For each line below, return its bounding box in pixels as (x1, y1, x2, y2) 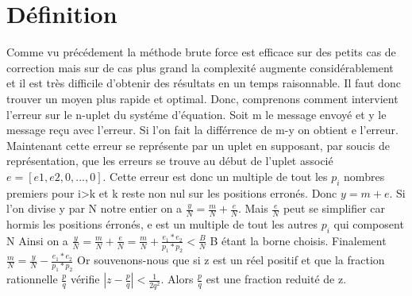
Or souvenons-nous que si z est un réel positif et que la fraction (77, 252, 385, 268)
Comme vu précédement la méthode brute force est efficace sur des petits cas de (6, 44, 396, 60)
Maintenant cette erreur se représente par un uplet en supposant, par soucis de (6, 136, 390, 153)
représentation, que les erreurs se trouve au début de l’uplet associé (6, 152, 333, 169)
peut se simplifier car (283, 200, 386, 217)
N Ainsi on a (6, 232, 68, 248)
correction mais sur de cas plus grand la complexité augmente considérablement (6, 59, 394, 75)
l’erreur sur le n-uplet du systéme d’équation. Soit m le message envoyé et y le (6, 106, 387, 122)
